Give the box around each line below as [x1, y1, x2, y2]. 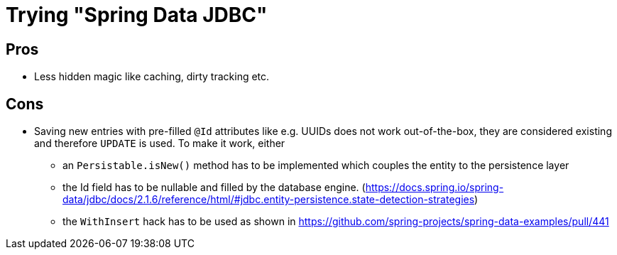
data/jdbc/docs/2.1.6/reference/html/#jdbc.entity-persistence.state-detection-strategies [62, 193, 475, 206]
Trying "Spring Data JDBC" [6, 3, 268, 27]
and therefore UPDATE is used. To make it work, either [34, 137, 285, 150]
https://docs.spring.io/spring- [365, 181, 504, 194]
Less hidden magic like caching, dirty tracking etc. [34, 70, 270, 83]
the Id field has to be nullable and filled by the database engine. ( [62, 181, 366, 194]
